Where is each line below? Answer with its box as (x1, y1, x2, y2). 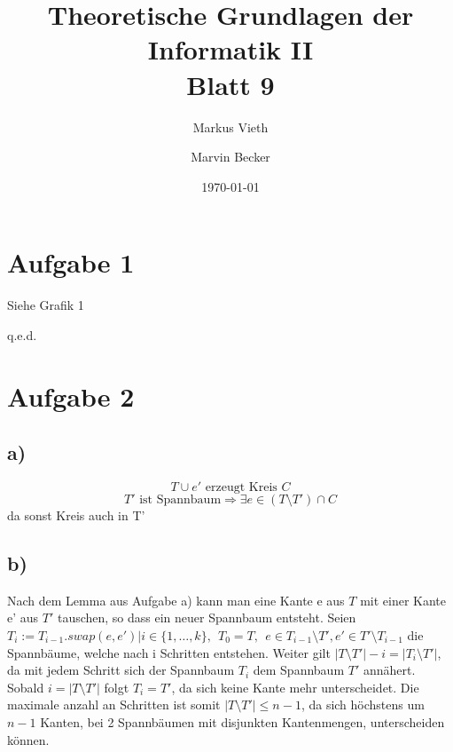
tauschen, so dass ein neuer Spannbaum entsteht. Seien (57, 608, 356, 627)
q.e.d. (7, 325, 37, 344)
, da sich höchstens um (301, 695, 425, 714)
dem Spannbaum (253, 661, 345, 679)
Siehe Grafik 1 (7, 296, 84, 314)
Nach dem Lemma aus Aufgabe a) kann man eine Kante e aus (7, 590, 345, 609)
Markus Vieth (192, 117, 269, 136)
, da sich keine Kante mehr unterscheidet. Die (171, 677, 419, 696)
